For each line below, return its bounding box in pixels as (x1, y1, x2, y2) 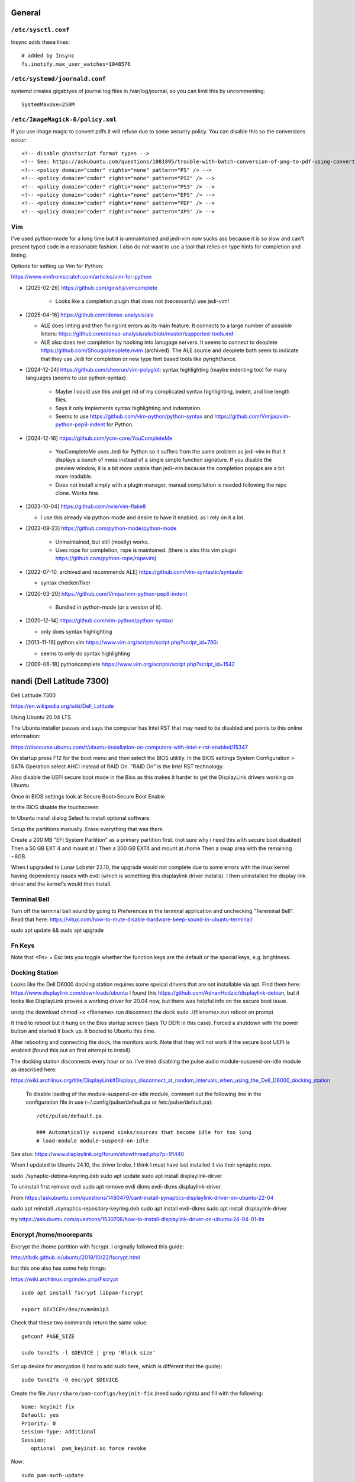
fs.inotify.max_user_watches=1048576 (21, 60, 131, 68)
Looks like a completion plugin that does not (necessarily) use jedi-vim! (55, 298, 230, 305)
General (11, 8, 41, 18)
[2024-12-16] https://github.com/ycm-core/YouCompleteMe (25, 435, 173, 442)
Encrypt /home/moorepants (11, 1231, 93, 1239)
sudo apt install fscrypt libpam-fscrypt (21, 1289, 143, 1296)
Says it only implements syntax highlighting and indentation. (55, 404, 202, 411)
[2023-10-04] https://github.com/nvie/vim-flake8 (25, 503, 146, 510)
